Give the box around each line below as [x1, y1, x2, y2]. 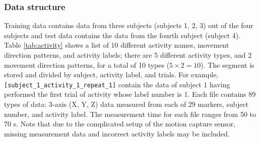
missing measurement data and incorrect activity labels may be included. [4, 128, 230, 138]
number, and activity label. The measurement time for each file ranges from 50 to [4, 108, 256, 119]
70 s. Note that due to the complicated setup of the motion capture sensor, [4, 118, 236, 129]
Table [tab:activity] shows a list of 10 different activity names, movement [4, 40, 229, 50]
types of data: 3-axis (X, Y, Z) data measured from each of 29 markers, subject [4, 99, 249, 109]
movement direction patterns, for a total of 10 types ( [4, 59, 170, 70]
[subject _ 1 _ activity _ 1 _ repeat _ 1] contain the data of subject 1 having [4, 79, 230, 89]
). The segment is [201, 59, 254, 70]
